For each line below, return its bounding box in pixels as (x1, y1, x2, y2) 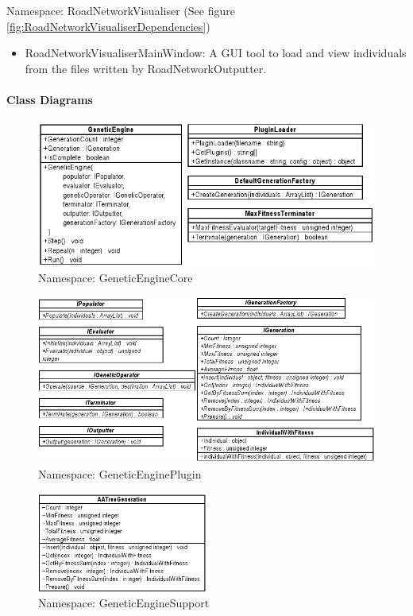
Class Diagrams (6, 91, 93, 107)
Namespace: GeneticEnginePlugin (38, 466, 202, 482)
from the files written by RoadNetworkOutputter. (25, 60, 267, 76)
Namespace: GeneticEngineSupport (38, 595, 210, 611)
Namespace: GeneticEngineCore (38, 269, 193, 286)
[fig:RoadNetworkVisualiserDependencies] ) (6, 17, 210, 34)
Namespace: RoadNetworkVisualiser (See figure (6, 2, 235, 18)
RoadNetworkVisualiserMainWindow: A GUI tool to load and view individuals (25, 45, 407, 61)
